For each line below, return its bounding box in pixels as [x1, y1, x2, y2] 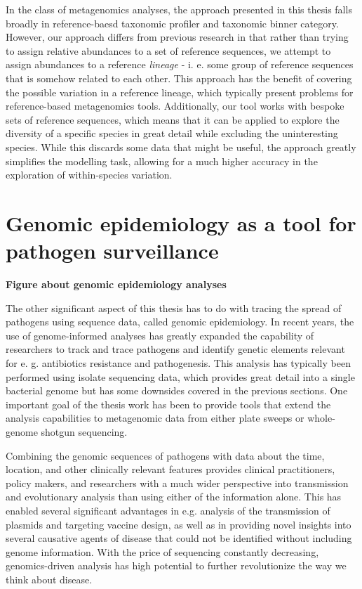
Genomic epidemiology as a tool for [6, 208, 356, 237]
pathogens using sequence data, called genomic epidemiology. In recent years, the [6, 314, 354, 329]
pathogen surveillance [6, 236, 219, 265]
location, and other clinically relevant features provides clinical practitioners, [6, 462, 335, 477]
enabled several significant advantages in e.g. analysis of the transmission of [6, 503, 330, 517]
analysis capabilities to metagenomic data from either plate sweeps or [6, 410, 304, 425]
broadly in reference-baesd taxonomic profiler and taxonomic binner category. [6, 15, 339, 30]
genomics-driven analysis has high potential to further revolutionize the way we [6, 558, 347, 573]
